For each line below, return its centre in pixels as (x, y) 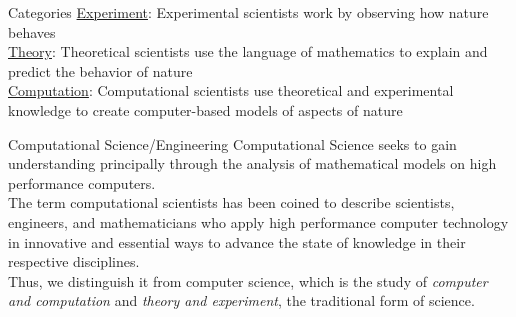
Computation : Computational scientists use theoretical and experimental (231, 90)
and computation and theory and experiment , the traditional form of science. (241, 300)
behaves (32, 31)
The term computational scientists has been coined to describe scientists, (231, 202)
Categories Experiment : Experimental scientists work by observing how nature (248, 12)
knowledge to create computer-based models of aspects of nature (205, 109)
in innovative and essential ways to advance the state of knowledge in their (237, 241)
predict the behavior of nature (100, 70)
